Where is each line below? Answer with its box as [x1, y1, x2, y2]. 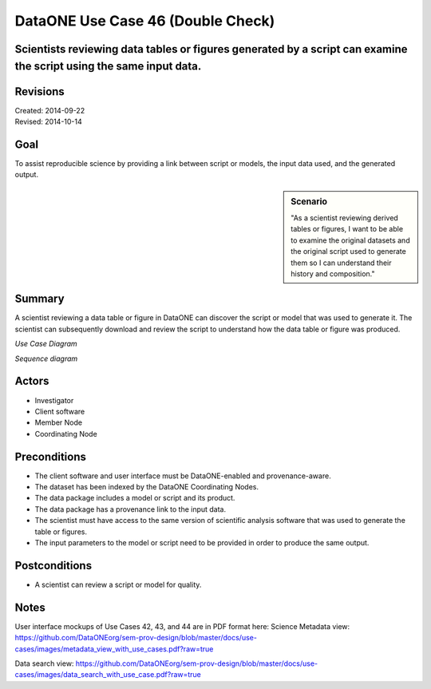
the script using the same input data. [14, 59, 202, 73]
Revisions [14, 85, 65, 98]
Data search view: [14, 659, 74, 668]
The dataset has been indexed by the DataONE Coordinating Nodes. [34, 482, 259, 491]
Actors [14, 374, 49, 388]
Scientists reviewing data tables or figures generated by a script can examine [14, 42, 408, 56]
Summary [14, 292, 65, 306]
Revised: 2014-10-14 [14, 117, 83, 127]
